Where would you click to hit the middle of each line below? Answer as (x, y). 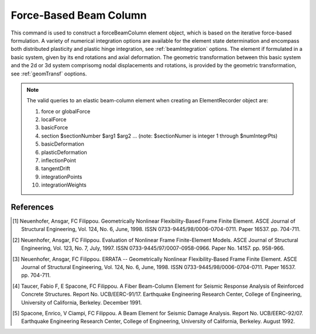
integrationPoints (62, 177)
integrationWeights (64, 185)
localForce (54, 119)
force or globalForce (66, 111)
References (32, 207)
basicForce (55, 128)
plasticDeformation (64, 152)
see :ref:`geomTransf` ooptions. (49, 74)
